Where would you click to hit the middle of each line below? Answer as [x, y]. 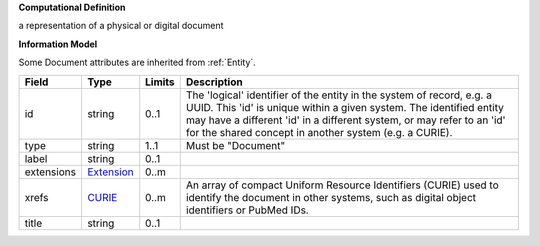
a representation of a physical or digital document [121, 26]
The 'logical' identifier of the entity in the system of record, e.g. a [338, 95]
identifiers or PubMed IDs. [247, 210]
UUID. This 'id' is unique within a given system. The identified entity [344, 107]
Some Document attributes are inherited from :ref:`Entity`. [137, 62]
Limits [160, 82]
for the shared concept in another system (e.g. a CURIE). [319, 132]
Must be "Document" [235, 145]
